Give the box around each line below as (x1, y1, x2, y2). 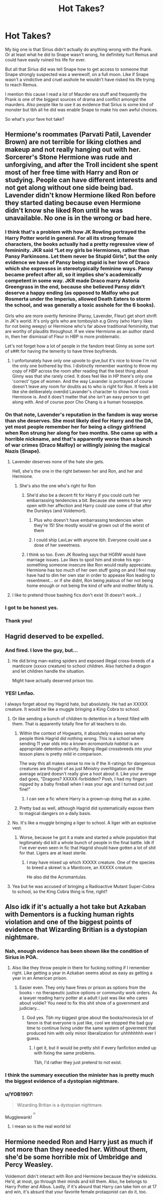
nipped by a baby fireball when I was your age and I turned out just (19, 781, 153, 787)
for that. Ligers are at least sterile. (19, 850, 87, 855)
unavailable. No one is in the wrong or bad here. (5, 214, 152, 222)
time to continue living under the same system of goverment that (26, 1025, 156, 1031)
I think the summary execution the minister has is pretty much (5, 1072, 154, 1079)
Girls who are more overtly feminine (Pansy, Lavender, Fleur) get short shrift (5, 313, 157, 319)
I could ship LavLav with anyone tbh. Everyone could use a (33, 537, 151, 543)
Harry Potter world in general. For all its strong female (5, 235, 134, 242)
